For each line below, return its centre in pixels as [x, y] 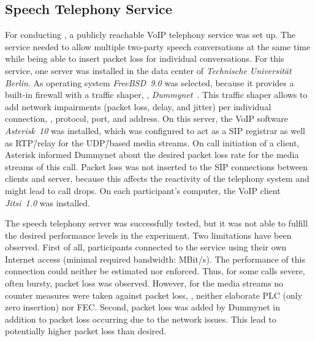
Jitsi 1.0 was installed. [47, 202]
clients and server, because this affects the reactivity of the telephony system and [157, 178]
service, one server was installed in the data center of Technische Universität [148, 70]
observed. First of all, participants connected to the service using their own [146, 247]
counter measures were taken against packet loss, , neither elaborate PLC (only [154, 295]
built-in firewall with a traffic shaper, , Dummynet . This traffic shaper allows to [156, 95]
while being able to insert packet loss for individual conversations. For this [145, 58]
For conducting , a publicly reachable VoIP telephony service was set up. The [150, 35]
